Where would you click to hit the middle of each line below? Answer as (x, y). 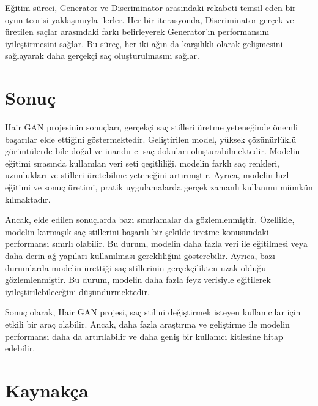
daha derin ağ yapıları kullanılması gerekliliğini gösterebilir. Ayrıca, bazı (140, 256)
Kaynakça (47, 390)
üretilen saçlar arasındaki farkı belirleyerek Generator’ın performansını (137, 32)
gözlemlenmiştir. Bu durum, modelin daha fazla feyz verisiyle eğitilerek (138, 280)
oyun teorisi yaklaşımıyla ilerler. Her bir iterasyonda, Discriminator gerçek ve (150, 19)
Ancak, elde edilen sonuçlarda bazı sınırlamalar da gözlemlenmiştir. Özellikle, (150, 220)
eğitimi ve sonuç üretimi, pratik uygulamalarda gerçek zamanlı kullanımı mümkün (159, 187)
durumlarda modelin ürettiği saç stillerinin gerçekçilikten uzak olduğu (136, 267)
